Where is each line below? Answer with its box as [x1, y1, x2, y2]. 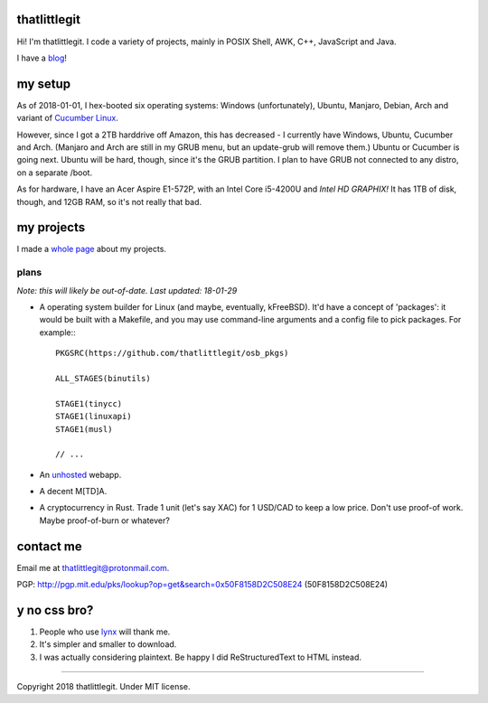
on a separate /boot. [16, 167, 93, 178]
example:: [39, 326, 76, 338]
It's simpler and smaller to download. [39, 639, 177, 650]
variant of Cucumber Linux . [16, 113, 119, 124]
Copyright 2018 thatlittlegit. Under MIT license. [16, 681, 191, 692]
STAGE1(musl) [55, 424, 113, 434]
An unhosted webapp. [39, 469, 122, 480]
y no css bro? [16, 602, 94, 618]
